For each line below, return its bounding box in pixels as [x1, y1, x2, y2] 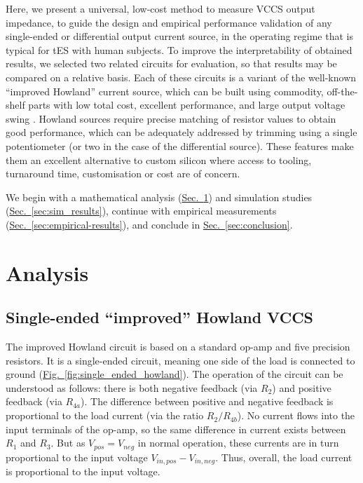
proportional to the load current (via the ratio [6, 408, 204, 423]
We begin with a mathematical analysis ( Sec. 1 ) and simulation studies [6, 189, 313, 204]
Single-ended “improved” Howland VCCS [6, 306, 314, 328]
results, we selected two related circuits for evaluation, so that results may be [6, 56, 337, 71]
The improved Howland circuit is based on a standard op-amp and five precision [6, 339, 350, 354]
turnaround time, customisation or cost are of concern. [6, 166, 240, 181]
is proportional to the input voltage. [6, 464, 160, 479]
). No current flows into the [237, 408, 355, 423]
